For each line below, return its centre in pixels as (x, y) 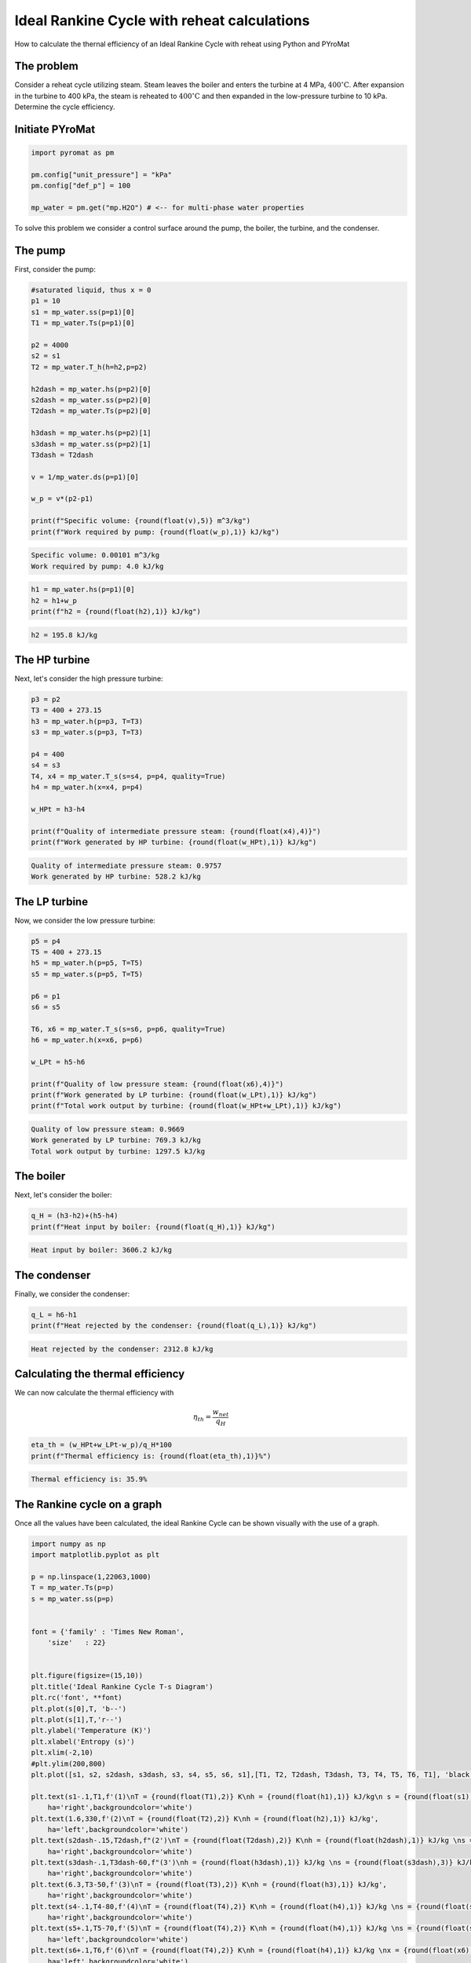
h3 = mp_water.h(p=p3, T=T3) (87, 721)
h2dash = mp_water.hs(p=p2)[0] (91, 389)
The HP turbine (52, 660)
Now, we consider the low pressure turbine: (85, 920)
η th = (202, 1418)
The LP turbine (51, 902)
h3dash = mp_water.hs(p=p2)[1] (91, 433)
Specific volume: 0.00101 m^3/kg (95, 555)
